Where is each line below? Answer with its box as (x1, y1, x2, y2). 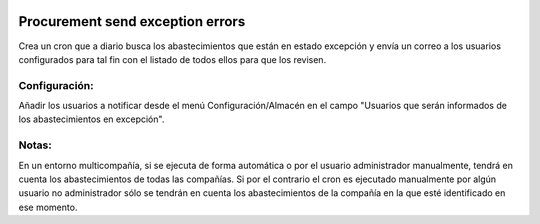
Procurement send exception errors (18, 13, 246, 30)
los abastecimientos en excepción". (18, 113, 165, 125)
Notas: (18, 138, 52, 152)
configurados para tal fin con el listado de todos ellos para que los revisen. (18, 53, 327, 65)
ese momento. (18, 201, 78, 213)
